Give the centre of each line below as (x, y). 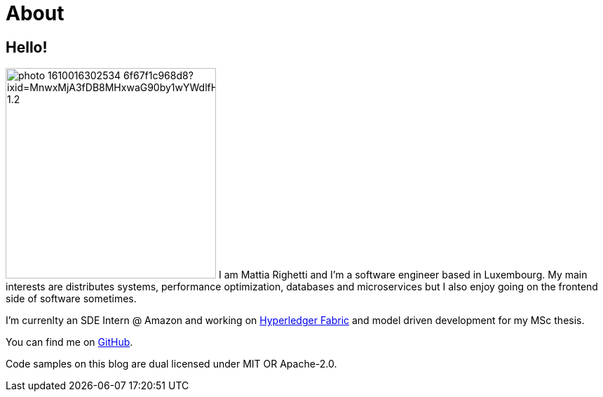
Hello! (27, 47)
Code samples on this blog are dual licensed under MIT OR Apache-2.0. (171, 364)
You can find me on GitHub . (69, 342)
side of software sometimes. (71, 299)
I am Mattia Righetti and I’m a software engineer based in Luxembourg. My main (403, 275)
